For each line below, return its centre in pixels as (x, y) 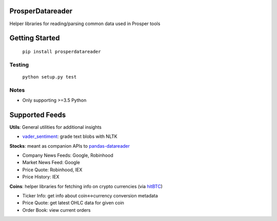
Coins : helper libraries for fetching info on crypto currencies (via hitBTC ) (86, 186)
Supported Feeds (38, 115)
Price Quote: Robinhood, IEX (52, 170)
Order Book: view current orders (56, 210)
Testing (19, 65)
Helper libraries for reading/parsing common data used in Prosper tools (85, 24)
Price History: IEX (41, 177)
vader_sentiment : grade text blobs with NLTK (70, 136)
